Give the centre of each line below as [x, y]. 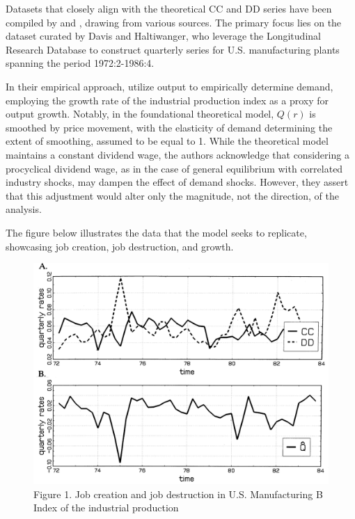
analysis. [24, 209]
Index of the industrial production [106, 508]
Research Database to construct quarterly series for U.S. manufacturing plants [173, 49]
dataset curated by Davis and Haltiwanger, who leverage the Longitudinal [163, 36]
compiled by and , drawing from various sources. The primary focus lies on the [174, 22]
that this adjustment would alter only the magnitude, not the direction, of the [172, 195]
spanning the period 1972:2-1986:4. [80, 63]
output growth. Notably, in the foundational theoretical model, [140, 114]
